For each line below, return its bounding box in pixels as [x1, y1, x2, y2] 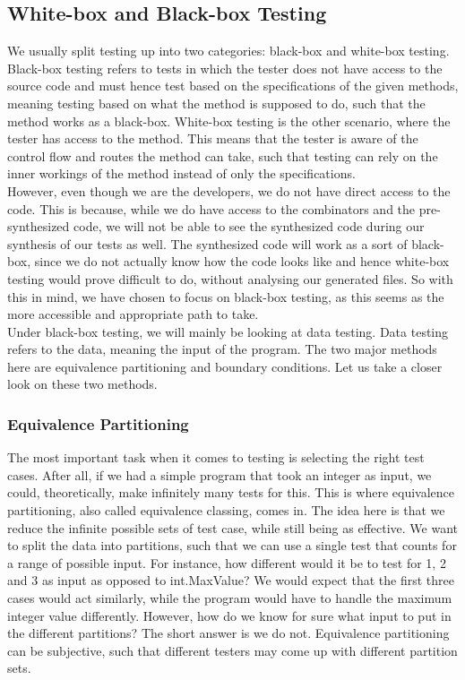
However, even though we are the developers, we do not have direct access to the [7, 181, 451, 200]
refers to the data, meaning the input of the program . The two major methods [7, 340, 437, 358]
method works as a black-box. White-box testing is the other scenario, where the [7, 111, 451, 130]
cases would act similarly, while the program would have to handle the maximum [7, 589, 452, 607]
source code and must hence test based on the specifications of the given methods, [7, 76, 459, 95]
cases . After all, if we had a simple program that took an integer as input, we [7, 465, 432, 484]
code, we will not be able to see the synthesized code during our [73, 217, 425, 236]
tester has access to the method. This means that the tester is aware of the [7, 129, 418, 148]
